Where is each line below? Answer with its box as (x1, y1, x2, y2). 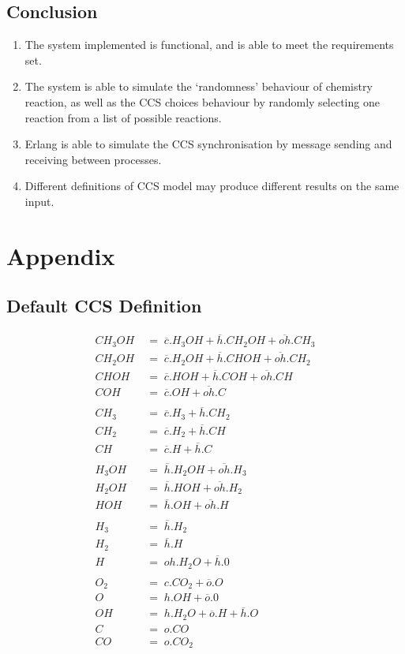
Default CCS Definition (6, 293, 202, 318)
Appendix (6, 239, 115, 271)
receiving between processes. (24, 151, 162, 167)
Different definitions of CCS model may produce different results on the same (24, 178, 399, 194)
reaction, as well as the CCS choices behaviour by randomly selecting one (24, 93, 380, 110)
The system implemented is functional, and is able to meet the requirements (24, 36, 394, 53)
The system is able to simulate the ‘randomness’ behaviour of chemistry (24, 78, 373, 95)
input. (24, 192, 54, 209)
